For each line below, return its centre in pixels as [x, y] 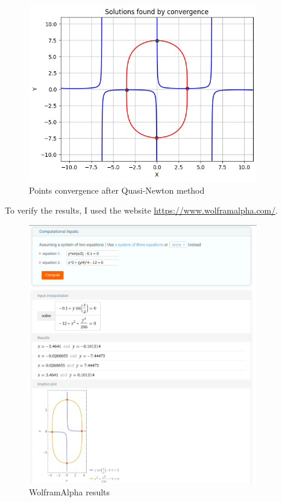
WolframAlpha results [70, 492]
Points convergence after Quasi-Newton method [117, 190]
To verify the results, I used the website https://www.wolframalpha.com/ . [142, 210]
